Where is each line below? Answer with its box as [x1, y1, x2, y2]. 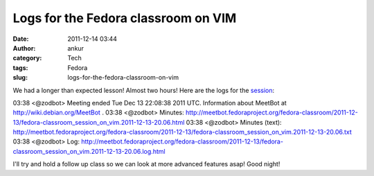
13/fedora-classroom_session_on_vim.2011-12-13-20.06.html [12, 118, 185, 126]
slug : [12, 73, 28, 82]
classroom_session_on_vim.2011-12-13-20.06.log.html [12, 147, 166, 155]
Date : [12, 35, 29, 43]
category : [12, 54, 42, 62]
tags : [12, 63, 28, 72]
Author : [12, 44, 36, 52]
